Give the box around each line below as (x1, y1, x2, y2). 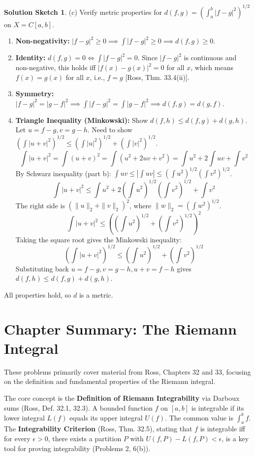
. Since (137, 52, 158, 63)
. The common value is (165, 412, 234, 422)
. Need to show (87, 124, 132, 135)
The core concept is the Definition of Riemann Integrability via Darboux (4, 393, 240, 403)
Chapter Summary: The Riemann (4, 318, 237, 339)
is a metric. (79, 289, 113, 300)
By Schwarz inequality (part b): (15, 168, 111, 178)
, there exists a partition (48, 433, 122, 444)
